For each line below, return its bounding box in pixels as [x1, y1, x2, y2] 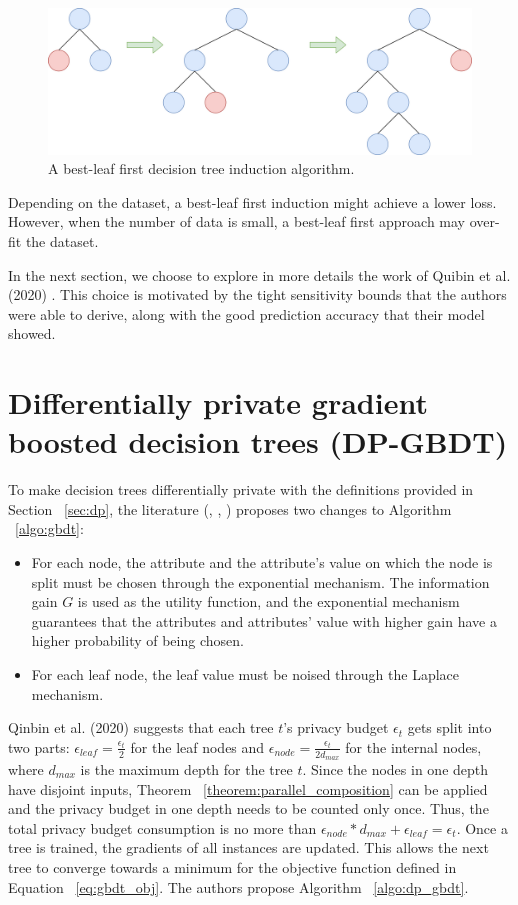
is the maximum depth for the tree [80, 759, 293, 779]
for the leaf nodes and [130, 736, 265, 757]
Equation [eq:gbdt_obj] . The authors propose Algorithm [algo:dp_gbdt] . [8, 876, 469, 897]
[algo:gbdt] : [15, 518, 84, 539]
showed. [8, 323, 56, 344]
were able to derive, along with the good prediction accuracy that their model [8, 303, 485, 324]
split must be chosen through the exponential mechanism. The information [31, 571, 490, 592]
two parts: [8, 736, 70, 757]
